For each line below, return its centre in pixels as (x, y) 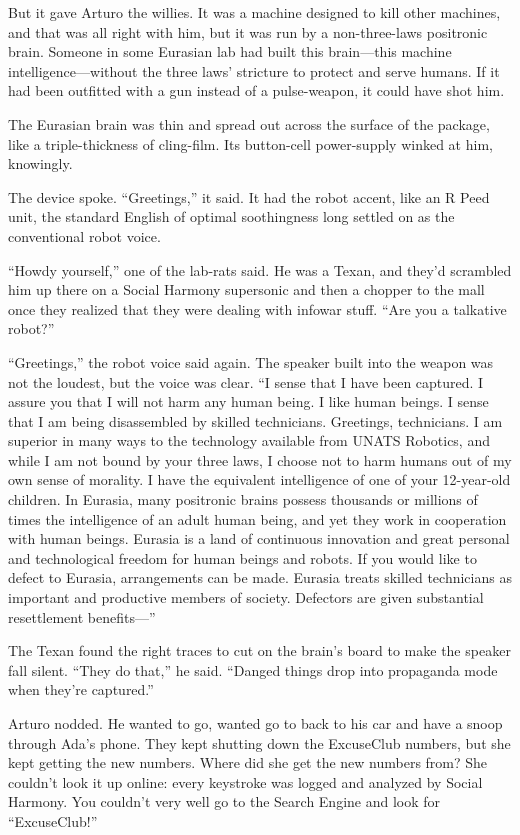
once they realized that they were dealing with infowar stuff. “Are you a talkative (257, 308)
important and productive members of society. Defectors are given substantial (246, 597)
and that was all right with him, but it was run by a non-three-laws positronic (248, 31)
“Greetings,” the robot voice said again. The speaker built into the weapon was (251, 361)
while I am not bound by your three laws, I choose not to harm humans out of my (260, 459)
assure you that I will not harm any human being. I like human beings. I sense (248, 401)
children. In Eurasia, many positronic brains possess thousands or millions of (243, 499)
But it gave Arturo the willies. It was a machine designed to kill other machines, (254, 12)
